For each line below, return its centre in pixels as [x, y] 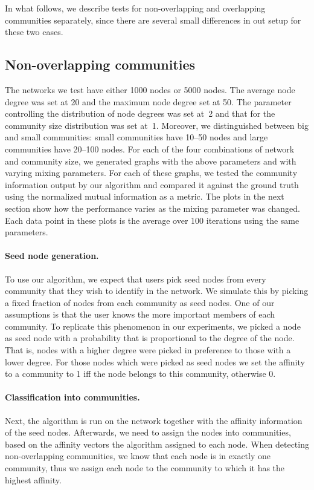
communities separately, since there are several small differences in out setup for [153, 20]
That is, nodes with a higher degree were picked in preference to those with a [148, 350]
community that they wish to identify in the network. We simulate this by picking [157, 291]
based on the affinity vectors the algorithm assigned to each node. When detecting [157, 444]
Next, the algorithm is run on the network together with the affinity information [154, 420]
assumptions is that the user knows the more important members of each [140, 314]
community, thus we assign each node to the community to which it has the [145, 468]
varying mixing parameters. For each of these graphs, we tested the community [151, 173]
